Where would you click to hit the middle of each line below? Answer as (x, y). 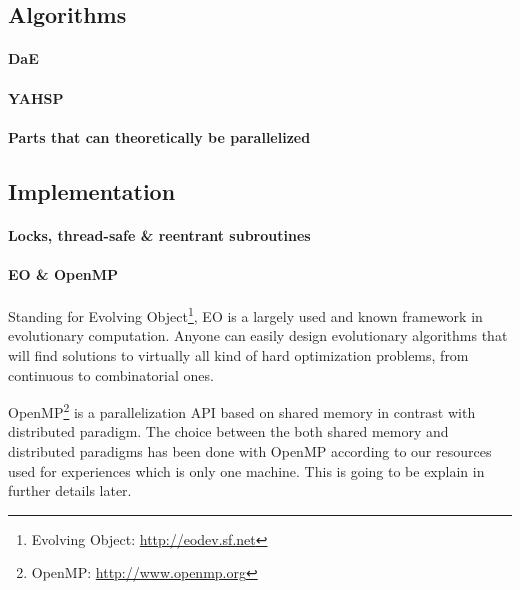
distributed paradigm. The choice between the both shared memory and (228, 431)
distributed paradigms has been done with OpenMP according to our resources (250, 450)
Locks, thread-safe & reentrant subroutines (159, 234)
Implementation (92, 190)
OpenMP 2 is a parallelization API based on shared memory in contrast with (242, 410)
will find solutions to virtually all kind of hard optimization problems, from (238, 354)
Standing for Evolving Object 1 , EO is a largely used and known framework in (245, 314)
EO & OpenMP (63, 273)
